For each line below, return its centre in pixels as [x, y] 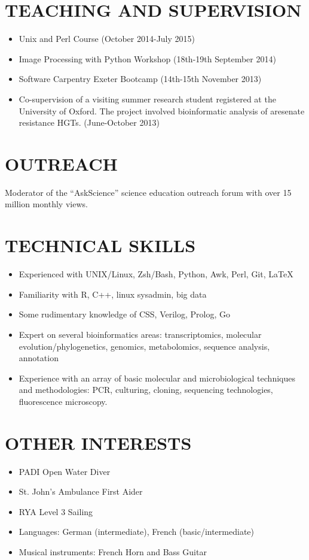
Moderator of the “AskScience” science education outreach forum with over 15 [148, 192]
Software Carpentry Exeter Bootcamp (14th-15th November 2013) [140, 79]
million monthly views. [46, 204]
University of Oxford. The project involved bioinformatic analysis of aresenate [162, 111]
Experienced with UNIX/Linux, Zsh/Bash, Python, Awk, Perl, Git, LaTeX [156, 274]
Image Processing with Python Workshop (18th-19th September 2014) [147, 58]
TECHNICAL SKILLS [100, 245]
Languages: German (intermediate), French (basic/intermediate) [136, 532]
